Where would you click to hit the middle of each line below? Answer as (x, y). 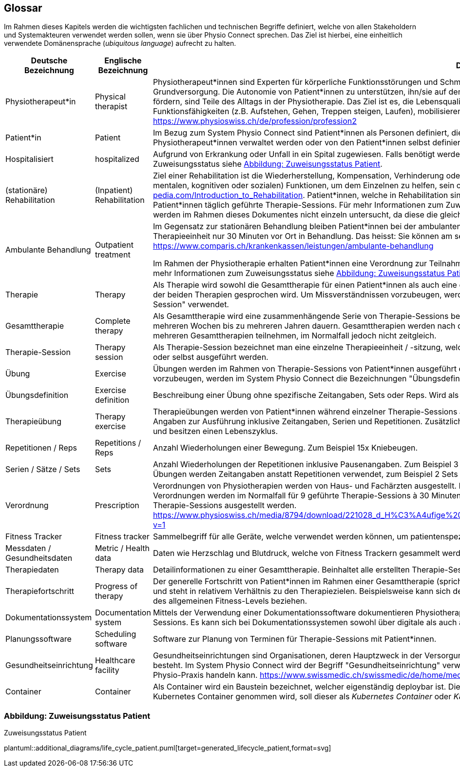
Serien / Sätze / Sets (43, 469)
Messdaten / (28, 548)
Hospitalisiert (29, 159)
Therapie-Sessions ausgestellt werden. (225, 505)
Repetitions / (118, 443)
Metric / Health (122, 548)
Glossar (23, 8)
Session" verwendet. (191, 305)
